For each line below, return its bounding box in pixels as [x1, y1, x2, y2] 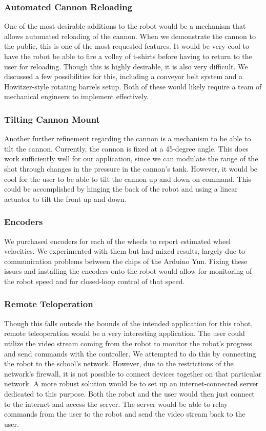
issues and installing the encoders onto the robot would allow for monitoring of [4, 266, 252, 276]
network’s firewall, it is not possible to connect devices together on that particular [4, 368, 262, 379]
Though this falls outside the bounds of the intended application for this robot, [4, 317, 253, 328]
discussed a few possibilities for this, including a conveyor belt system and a [4, 71, 243, 82]
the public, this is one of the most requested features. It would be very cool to [4, 41, 250, 51]
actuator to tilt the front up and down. [4, 193, 127, 204]
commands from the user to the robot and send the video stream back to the [4, 408, 245, 419]
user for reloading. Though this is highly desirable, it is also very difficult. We [4, 61, 248, 71]
